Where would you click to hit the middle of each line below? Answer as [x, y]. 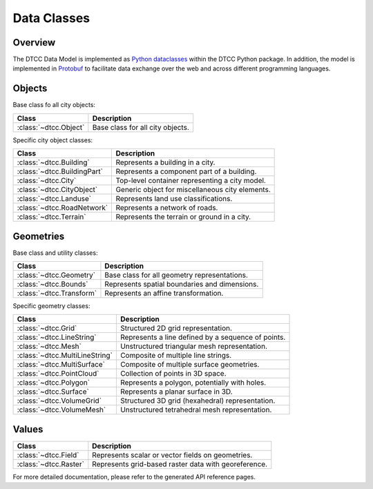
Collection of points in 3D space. [173, 374]
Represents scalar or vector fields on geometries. [172, 454]
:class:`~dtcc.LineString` [57, 337]
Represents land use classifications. [174, 199]
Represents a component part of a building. [186, 171]
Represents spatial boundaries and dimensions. [182, 285]
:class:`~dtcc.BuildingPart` [60, 171]
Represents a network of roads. [167, 208]
